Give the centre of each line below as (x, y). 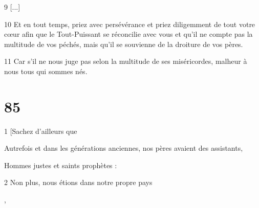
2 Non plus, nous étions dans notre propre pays (78, 182)
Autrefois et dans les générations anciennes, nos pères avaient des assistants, (124, 148)
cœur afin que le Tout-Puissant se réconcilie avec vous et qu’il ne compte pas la (128, 34)
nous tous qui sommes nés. (46, 71)
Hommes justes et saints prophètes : (61, 165)
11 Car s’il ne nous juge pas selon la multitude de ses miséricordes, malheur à (126, 61)
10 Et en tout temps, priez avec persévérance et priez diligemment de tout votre (130, 24)
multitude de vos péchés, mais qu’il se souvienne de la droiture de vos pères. (124, 44)
